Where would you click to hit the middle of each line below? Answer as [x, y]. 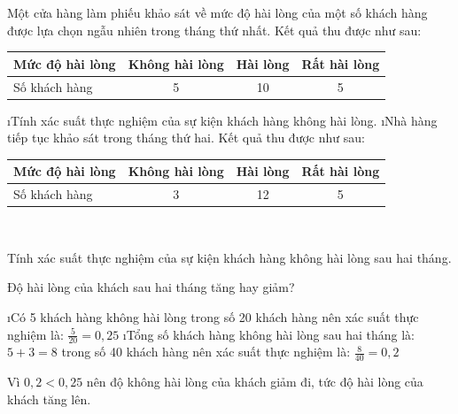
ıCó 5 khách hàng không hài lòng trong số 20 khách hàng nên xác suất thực [213, 317]
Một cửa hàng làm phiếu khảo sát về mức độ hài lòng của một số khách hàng [217, 12]
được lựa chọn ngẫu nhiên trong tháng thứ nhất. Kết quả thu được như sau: [214, 30]
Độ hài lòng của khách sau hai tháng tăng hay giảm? [151, 287]
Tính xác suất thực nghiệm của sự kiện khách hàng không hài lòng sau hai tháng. [229, 257]
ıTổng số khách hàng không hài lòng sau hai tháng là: [268, 334]
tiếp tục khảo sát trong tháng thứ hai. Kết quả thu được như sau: [186, 138]
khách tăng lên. [49, 399]
